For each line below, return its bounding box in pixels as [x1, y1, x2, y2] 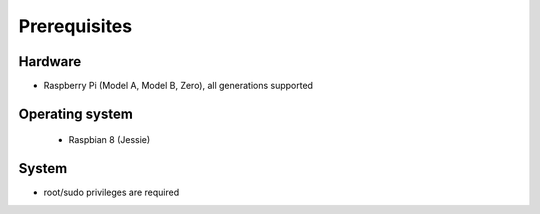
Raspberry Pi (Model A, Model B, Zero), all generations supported [43, 80, 314, 92]
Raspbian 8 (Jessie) [68, 134, 151, 146]
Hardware [18, 53, 82, 70]
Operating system [18, 105, 134, 122]
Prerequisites [18, 15, 133, 37]
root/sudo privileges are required [43, 186, 180, 199]
